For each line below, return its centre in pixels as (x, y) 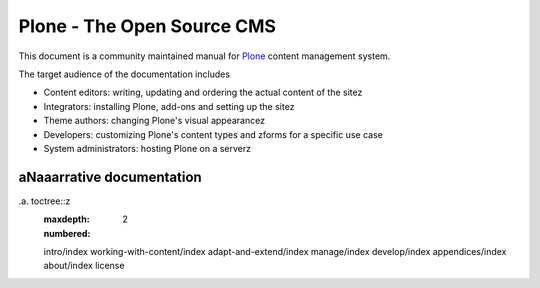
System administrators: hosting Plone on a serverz (147, 148)
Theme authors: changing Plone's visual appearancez (154, 121)
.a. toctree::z (44, 201)
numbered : (67, 233)
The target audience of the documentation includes (124, 74)
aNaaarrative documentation (110, 176)
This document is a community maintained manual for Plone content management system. (204, 56)
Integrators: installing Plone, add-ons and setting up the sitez (169, 106)
